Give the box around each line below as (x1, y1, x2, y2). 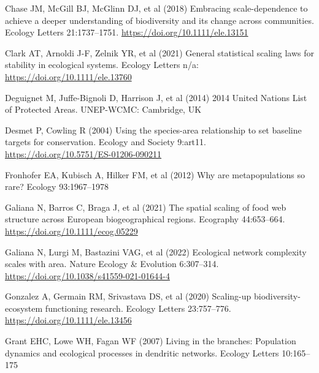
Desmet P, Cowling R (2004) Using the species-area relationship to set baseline (5, 123, 302, 136)
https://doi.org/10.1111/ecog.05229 (5, 224, 138, 237)
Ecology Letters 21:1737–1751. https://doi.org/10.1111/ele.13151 (5, 26, 248, 39)
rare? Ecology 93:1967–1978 (5, 180, 109, 193)
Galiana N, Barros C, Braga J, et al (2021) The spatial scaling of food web (5, 200, 286, 213)
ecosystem (5, 301, 43, 314)
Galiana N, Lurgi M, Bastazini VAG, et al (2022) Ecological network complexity (5, 245, 307, 258)
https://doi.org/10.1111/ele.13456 (5, 314, 132, 326)
